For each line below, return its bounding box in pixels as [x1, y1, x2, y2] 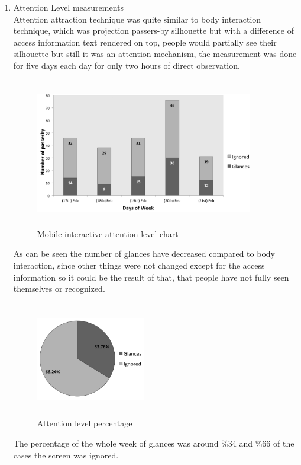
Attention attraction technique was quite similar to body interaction [13, 12, 261, 25]
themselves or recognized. [13, 282, 105, 295]
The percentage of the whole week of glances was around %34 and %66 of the [13, 437, 294, 449]
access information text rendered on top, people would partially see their [13, 36, 277, 48]
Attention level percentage [37, 417, 132, 429]
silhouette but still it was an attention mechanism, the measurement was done [13, 47, 297, 60]
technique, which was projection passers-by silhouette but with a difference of [13, 24, 294, 37]
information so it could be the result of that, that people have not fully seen [13, 270, 289, 283]
